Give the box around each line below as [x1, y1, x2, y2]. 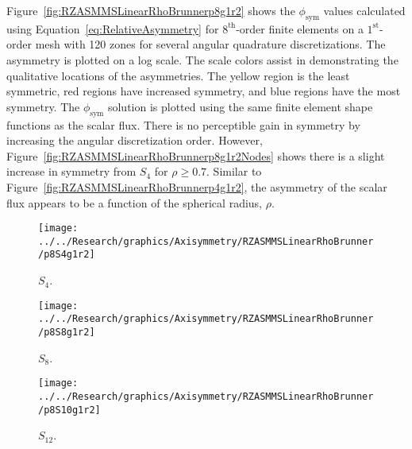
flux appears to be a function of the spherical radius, [6, 194, 262, 211]
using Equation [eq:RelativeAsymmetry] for [6, 20, 219, 37]
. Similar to [206, 163, 262, 180]
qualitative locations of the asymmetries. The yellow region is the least [6, 67, 350, 83]
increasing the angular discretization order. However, [6, 132, 263, 149]
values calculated [323, 2, 406, 18]
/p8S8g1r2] [38, 327, 95, 338]
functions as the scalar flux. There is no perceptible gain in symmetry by [6, 116, 360, 133]
